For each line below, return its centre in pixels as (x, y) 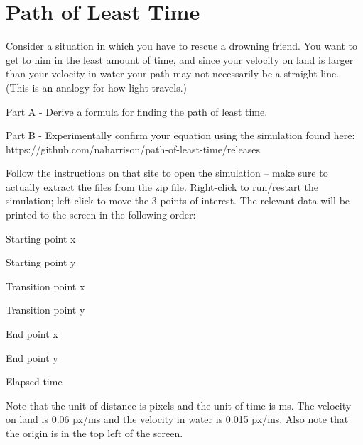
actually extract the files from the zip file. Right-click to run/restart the (162, 186)
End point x (32, 334)
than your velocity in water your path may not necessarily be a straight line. (173, 73)
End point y (32, 357)
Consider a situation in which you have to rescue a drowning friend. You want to (182, 46)
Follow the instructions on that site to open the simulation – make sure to (167, 173)
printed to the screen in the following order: (101, 215)
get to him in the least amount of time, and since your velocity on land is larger (180, 59)
